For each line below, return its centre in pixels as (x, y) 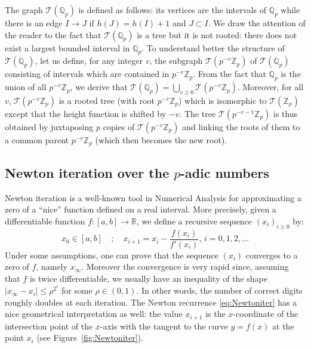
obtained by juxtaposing (49, 126)
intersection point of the (49, 326)
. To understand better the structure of (213, 47)
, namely (52, 267)
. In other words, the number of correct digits (219, 290)
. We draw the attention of (257, 23)
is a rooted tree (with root (107, 100)
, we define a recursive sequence (195, 221)
